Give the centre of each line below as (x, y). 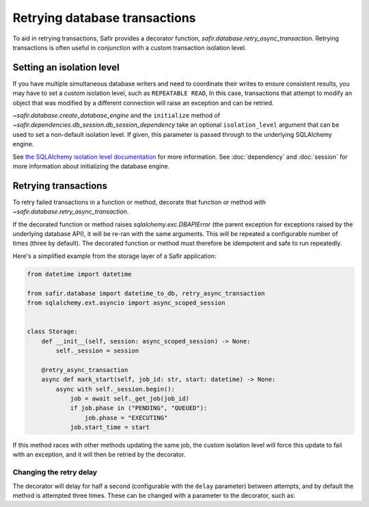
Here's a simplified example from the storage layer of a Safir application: (114, 256)
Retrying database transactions (104, 18)
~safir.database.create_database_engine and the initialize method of (117, 116)
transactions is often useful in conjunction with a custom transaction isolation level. (129, 47)
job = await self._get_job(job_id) (129, 398)
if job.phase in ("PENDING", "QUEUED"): (139, 408)
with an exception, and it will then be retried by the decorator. (99, 454)
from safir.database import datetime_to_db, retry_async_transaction (146, 293)
